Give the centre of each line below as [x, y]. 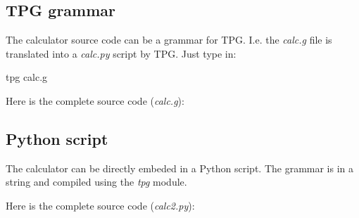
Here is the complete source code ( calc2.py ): [100, 205]
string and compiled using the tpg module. [96, 182]
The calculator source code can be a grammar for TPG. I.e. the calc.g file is [169, 40]
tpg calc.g [27, 77]
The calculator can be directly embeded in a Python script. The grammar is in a [180, 168]
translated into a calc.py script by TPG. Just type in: [121, 53]
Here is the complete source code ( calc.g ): [95, 100]
